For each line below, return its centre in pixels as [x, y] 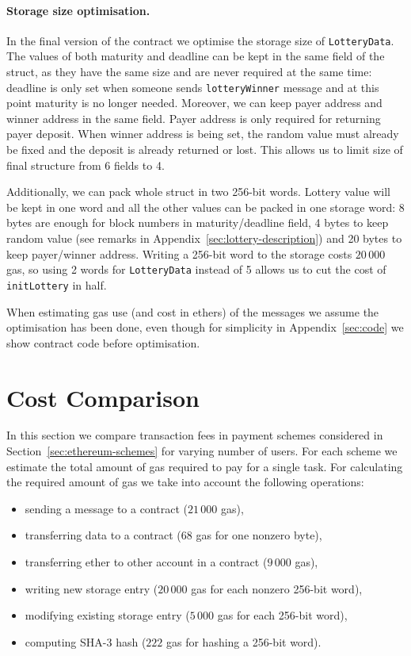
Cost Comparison [103, 397]
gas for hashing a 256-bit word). [244, 641]
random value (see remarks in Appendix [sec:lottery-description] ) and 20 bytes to [204, 238]
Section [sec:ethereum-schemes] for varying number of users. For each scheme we [202, 451]
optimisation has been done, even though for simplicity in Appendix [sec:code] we [205, 327]
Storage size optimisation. [78, 10]
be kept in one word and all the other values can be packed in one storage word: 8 [205, 207]
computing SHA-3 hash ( [86, 641]
